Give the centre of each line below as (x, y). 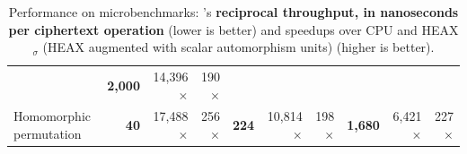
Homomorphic (52, 116)
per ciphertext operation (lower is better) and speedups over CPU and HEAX (233, 29)
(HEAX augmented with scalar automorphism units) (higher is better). (238, 47)
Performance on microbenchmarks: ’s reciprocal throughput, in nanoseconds (233, 12)
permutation (48, 134)
